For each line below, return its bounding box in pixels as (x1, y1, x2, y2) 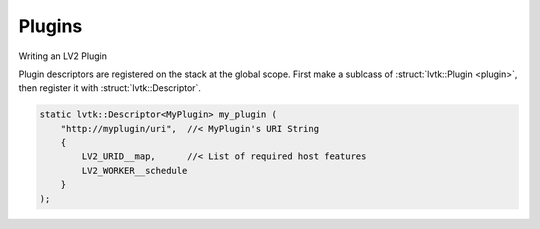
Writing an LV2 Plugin (18, 50, 107, 62)
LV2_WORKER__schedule (81, 165, 188, 176)
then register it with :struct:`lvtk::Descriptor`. (18, 82, 202, 94)
